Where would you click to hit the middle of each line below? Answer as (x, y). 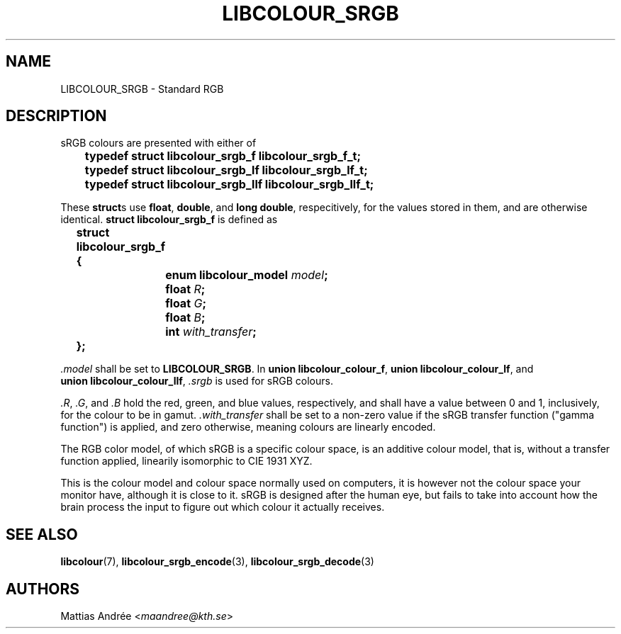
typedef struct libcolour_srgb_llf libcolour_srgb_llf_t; (229, 185)
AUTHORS (43, 589)
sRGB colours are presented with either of (158, 143)
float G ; (186, 304)
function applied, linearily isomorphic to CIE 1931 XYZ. (186, 461)
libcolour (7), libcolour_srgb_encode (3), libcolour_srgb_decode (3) (217, 562)
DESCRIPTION (56, 116)
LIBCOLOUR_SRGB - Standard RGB (142, 89)
